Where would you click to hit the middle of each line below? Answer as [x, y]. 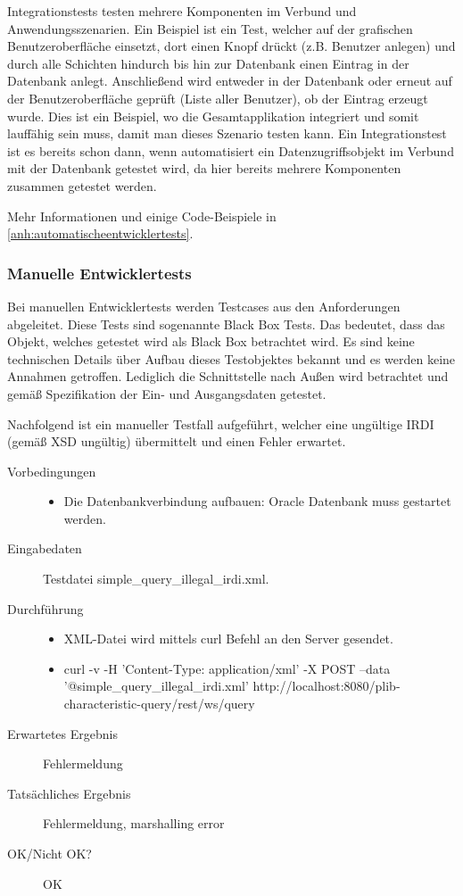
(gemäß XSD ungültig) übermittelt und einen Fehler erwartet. [177, 441]
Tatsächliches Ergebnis [69, 793]
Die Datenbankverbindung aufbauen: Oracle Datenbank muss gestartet [257, 501]
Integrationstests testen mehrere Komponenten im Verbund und [182, 11]
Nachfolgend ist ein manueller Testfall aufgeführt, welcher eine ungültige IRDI [221, 423]
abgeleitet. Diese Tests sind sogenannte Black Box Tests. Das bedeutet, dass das [226, 324]
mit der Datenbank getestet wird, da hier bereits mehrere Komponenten [204, 168]
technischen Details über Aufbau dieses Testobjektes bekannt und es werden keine [231, 358]
